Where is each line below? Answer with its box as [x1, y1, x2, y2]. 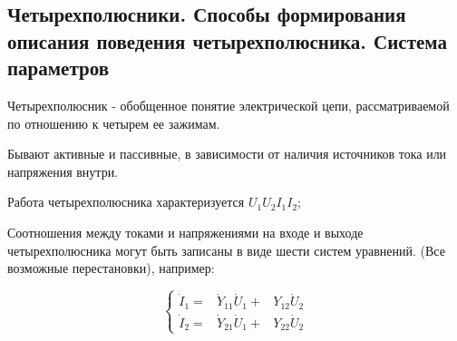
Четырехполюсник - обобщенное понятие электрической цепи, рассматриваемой [7, 95, 450, 114]
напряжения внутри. [7, 161, 119, 180]
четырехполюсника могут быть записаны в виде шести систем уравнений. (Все [7, 240, 445, 259]
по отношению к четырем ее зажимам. [7, 113, 220, 132]
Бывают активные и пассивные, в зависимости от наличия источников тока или [7, 144, 447, 163]
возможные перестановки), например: [7, 258, 215, 278]
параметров [7, 54, 109, 82]
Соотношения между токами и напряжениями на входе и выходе [7, 222, 364, 241]
